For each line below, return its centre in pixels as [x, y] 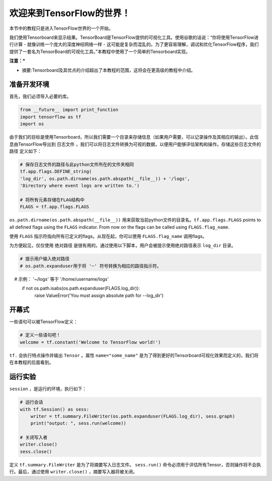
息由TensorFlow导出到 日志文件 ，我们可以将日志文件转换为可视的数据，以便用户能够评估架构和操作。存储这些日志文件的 [135, 144]
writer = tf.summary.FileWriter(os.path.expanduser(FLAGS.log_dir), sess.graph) [133, 416]
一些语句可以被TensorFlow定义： [44, 322]
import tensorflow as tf [51, 117]
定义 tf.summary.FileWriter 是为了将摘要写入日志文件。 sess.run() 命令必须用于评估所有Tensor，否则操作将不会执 [135, 464]
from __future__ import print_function [69, 110]
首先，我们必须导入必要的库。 [40, 96]
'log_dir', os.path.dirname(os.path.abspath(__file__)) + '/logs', [105, 178]
